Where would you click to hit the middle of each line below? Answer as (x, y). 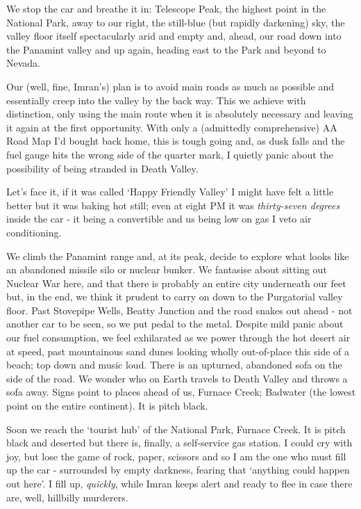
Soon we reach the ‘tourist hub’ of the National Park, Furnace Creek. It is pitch (176, 429)
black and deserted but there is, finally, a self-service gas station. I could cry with (179, 443)
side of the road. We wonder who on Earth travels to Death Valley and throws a (177, 378)
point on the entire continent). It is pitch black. (107, 406)
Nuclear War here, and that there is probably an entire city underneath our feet (176, 283)
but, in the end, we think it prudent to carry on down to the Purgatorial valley (175, 297)
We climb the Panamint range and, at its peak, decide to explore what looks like (178, 256)
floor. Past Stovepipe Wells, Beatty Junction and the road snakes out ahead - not (179, 310)
